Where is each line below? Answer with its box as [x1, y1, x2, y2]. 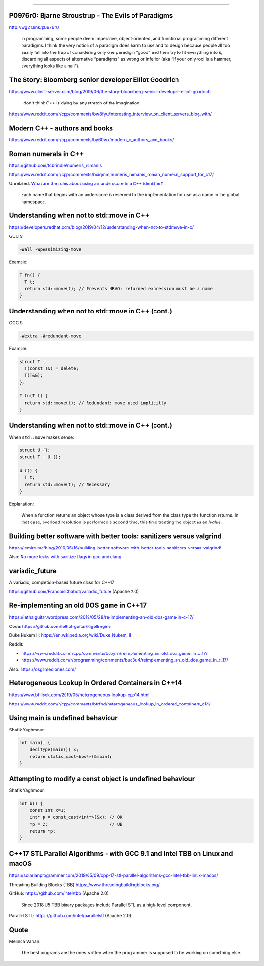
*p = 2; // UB [29, 821, 123, 827]
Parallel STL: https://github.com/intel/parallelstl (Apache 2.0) [9, 913, 132, 919]
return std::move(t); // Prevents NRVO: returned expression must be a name [24, 286, 213, 291]
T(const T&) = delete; [24, 366, 79, 371]
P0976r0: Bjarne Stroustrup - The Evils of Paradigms [9, 11, 173, 20]
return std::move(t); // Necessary [24, 481, 110, 487]
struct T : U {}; [19, 454, 61, 460]
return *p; [29, 828, 56, 834]
